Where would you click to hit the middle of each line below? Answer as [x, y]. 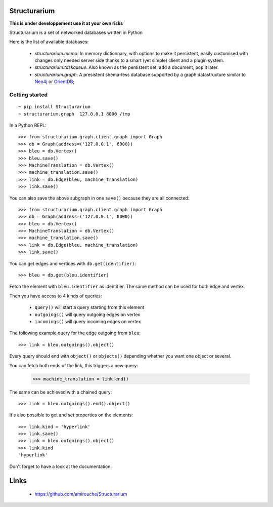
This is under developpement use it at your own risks [66, 23]
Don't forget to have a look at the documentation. [61, 466]
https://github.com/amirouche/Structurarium [81, 494]
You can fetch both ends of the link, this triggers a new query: [74, 365]
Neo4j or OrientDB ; [55, 82]
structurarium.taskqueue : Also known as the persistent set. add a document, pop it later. [127, 67]
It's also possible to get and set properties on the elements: [71, 415]
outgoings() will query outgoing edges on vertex [87, 315]
